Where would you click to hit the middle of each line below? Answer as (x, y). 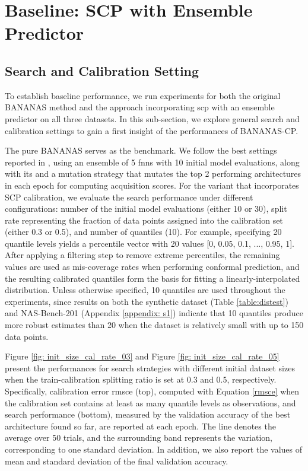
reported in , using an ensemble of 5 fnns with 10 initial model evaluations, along (152, 162)
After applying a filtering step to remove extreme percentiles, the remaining (142, 255)
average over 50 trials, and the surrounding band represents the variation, (139, 437)
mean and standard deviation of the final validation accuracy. (117, 461)
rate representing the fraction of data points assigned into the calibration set (144, 220)
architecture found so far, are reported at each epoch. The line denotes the (140, 426)
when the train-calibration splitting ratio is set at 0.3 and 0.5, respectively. (141, 379)
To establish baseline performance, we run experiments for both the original (143, 95)
